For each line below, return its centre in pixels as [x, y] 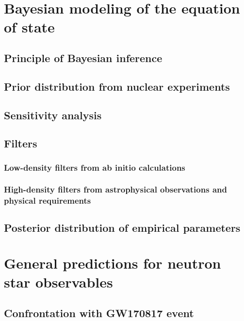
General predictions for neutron [113, 263]
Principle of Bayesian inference [83, 57]
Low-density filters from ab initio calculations [95, 167]
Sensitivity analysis [53, 115]
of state [29, 27]
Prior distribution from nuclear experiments [117, 86]
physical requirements [48, 201]
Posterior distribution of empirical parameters [122, 227]
